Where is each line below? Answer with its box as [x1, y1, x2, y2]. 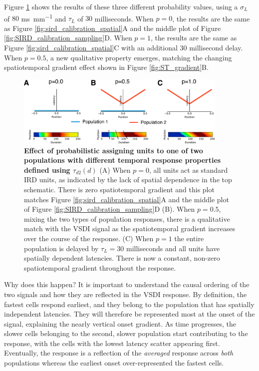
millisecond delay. [189, 42, 243, 53]
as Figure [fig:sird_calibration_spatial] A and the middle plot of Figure [4, 22, 221, 33]
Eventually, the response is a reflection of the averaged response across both [4, 348, 234, 358]
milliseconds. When [94, 13, 154, 23]
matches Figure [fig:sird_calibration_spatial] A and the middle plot [24, 194, 229, 204]
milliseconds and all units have [126, 243, 220, 253]
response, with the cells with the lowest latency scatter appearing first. [4, 338, 220, 348]
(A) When [99, 164, 131, 175]
